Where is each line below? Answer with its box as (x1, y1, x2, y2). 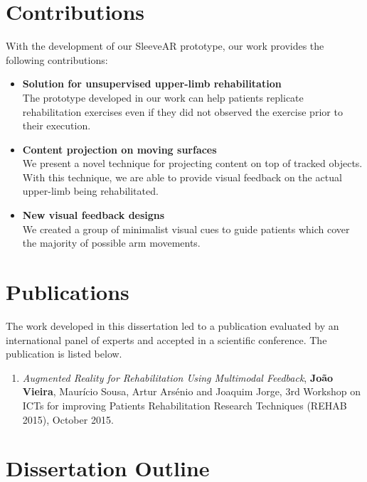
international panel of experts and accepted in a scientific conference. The (6, 332, 327, 347)
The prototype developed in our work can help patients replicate (22, 90, 304, 105)
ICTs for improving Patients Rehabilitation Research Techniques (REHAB (22, 397, 347, 412)
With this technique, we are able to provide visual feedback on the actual (22, 169, 342, 184)
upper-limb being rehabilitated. (22, 183, 159, 198)
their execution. (22, 118, 91, 133)
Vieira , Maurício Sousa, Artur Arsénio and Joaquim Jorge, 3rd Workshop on (22, 384, 361, 399)
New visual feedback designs (22, 208, 165, 223)
